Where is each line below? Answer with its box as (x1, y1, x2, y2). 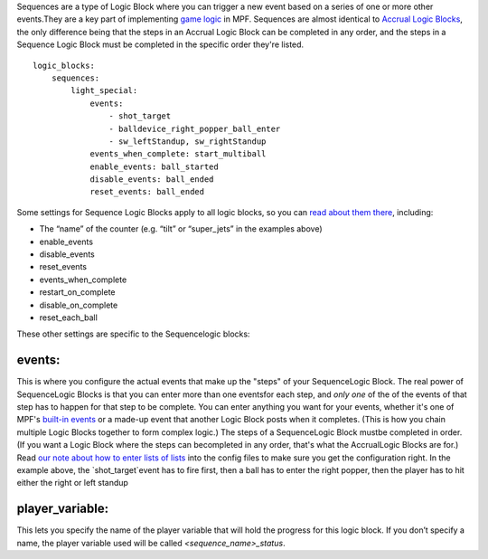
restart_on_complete (39, 287, 116, 298)
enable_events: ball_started (89, 161, 219, 172)
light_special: (70, 86, 138, 96)
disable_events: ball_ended (89, 175, 214, 185)
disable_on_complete (39, 299, 118, 310)
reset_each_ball (39, 312, 99, 323)
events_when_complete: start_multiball (89, 149, 267, 159)
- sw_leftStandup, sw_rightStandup (108, 136, 267, 147)
